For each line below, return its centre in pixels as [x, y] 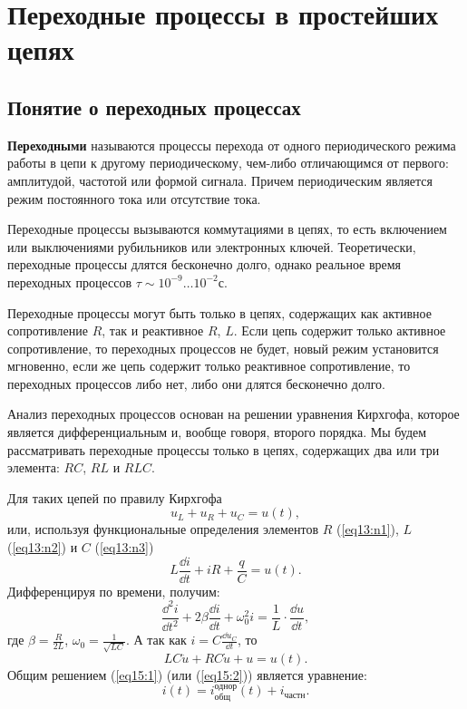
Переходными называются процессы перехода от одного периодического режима [232, 145]
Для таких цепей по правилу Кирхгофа [115, 497]
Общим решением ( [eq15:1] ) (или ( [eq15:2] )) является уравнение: [187, 674]
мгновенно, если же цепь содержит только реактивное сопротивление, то [209, 366]
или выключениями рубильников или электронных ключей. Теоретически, [212, 246]
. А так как [156, 640]
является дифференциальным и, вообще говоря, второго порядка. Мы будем [217, 432]
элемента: [34, 467]
